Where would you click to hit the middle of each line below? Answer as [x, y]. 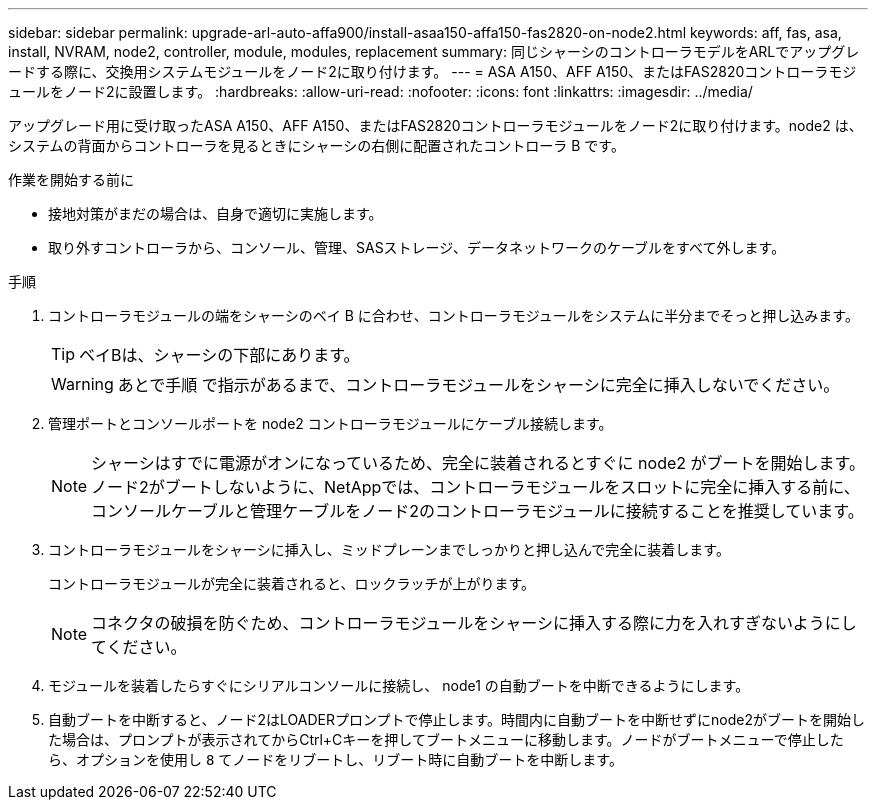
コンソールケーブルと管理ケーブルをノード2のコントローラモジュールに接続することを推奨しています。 [477, 511]
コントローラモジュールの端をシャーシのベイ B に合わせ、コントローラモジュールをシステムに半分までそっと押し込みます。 [453, 315]
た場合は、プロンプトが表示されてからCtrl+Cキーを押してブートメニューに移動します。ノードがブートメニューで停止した [446, 739]
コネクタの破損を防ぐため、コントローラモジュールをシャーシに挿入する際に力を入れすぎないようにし [474, 623]
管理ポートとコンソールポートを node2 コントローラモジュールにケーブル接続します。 [330, 423]
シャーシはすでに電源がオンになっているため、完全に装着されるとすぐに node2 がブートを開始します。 [478, 463]
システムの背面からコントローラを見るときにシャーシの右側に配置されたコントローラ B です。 [316, 145]
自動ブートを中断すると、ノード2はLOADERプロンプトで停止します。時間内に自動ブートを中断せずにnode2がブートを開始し [457, 719]
